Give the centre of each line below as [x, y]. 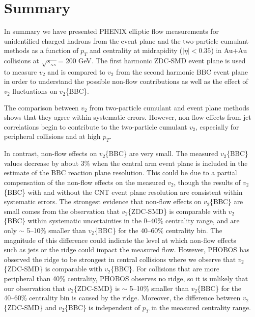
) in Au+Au [229, 50]
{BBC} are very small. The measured [162, 153]
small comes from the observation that [62, 211]
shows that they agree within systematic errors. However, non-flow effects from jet [128, 117]
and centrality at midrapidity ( [136, 50]
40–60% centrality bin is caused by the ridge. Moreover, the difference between [122, 298]
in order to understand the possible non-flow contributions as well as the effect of [126, 81]
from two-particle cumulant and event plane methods [169, 107]
